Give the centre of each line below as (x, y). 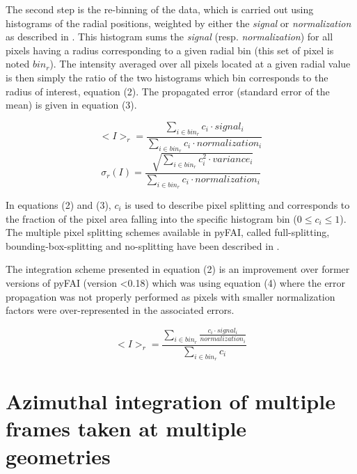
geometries (58, 456)
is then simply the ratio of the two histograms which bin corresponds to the (167, 77)
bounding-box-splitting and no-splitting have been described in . (143, 245)
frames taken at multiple (126, 428)
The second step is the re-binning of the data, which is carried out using (160, 9)
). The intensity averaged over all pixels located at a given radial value (200, 64)
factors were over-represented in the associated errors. (120, 310)
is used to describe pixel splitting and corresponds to (237, 204)
